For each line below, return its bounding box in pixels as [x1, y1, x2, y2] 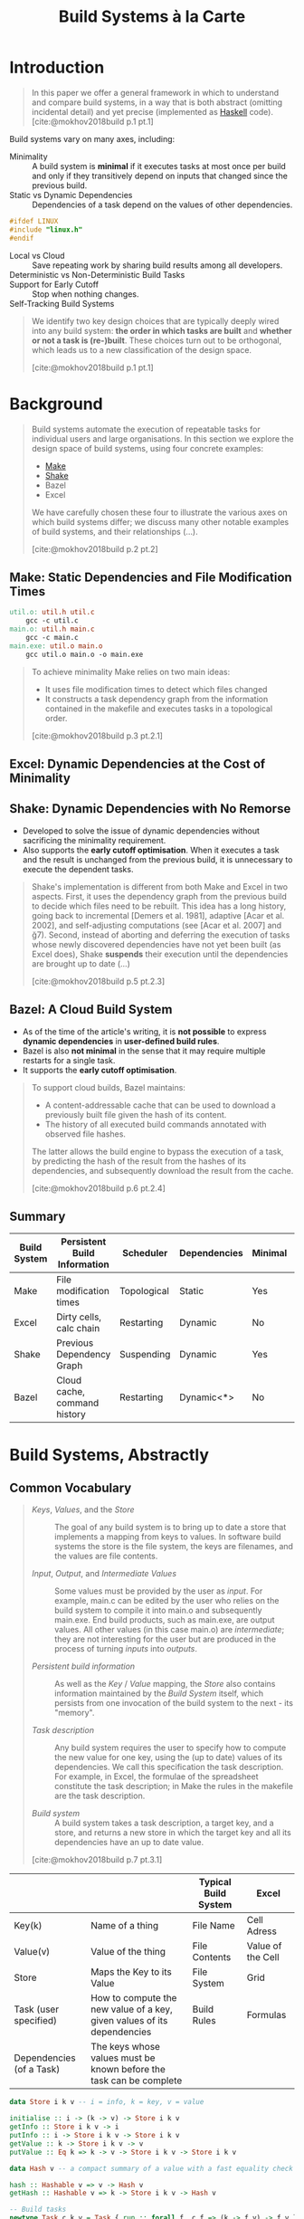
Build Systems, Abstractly [9, 1444, 210, 1465]
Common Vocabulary [9, 1480, 132, 1495]
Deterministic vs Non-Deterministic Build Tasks [9, 269, 185, 280]
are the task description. [53, 1790, 146, 1802]
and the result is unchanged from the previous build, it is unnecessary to [22, 853, 293, 865]
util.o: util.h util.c [9, 608, 95, 617]
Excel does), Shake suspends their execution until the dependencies [31, 948, 289, 959]
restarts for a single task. [22, 1054, 116, 1065]
